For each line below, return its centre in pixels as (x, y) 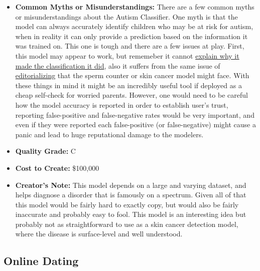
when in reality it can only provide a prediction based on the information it (132, 36)
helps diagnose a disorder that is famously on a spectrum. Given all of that (131, 195)
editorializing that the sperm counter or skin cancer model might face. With (132, 75)
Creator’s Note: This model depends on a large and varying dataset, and (131, 185)
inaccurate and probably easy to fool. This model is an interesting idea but (131, 214)
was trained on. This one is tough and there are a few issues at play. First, (130, 46)
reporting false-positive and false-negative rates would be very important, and (135, 114)
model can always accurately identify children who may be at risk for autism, (134, 26)
